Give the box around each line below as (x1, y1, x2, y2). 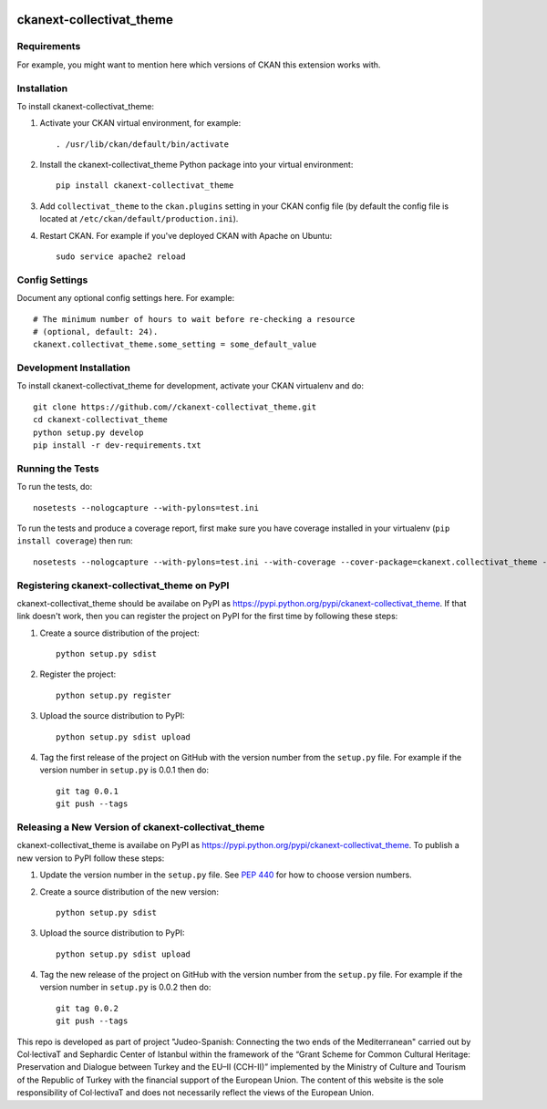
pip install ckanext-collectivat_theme (56, 181, 234, 191)
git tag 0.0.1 (56, 785, 119, 796)
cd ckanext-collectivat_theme (33, 415, 169, 425)
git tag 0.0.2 (56, 1003, 119, 1013)
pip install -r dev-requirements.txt (33, 440, 202, 451)
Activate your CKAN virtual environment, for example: (39, 118, 242, 129)
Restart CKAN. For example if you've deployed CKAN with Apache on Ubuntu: (39, 230, 333, 241)
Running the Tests (16, 461, 99, 474)
